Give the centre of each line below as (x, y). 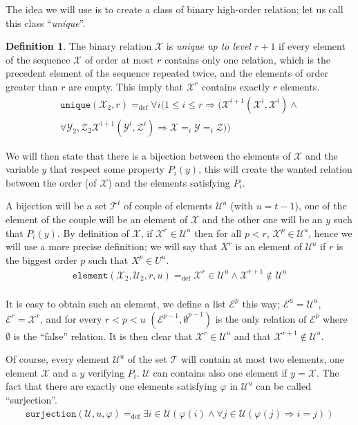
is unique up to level (208, 46)
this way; (261, 303)
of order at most (119, 59)
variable (22, 169)
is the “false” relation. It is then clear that (103, 336)
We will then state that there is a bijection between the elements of (148, 155)
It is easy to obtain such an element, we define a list (116, 303)
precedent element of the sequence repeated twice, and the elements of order (167, 73)
